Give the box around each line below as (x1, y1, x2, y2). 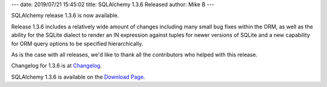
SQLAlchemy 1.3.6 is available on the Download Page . (11, 73, 145, 80)
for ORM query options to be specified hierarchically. (11, 40, 144, 47)
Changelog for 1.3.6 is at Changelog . (11, 62, 102, 69)
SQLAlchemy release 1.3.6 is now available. (11, 12, 119, 19)
